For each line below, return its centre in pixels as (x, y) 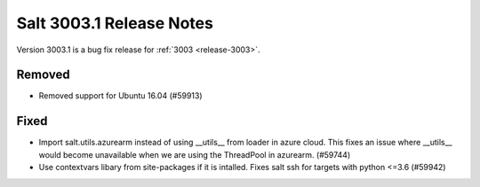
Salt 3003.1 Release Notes (115, 23)
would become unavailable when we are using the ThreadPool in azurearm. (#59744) (195, 154)
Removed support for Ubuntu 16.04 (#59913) (121, 96)
